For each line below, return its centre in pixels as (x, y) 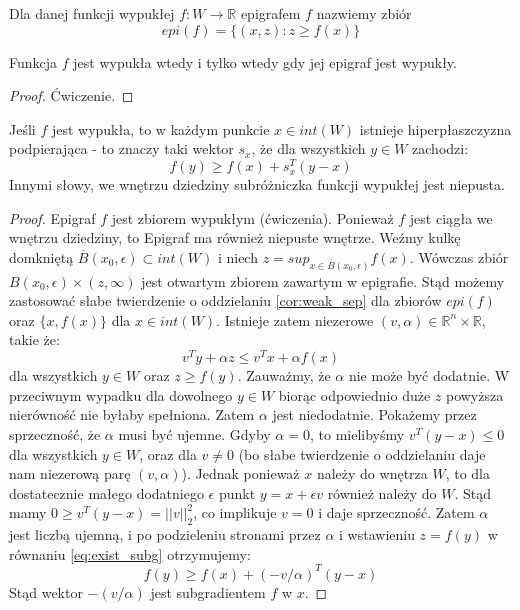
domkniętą (41, 256)
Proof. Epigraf (52, 217)
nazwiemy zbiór (364, 13)
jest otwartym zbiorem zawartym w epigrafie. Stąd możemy (323, 280)
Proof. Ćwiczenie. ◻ (71, 95)
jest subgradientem (208, 591)
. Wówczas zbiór (459, 256)
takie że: (34, 339)
